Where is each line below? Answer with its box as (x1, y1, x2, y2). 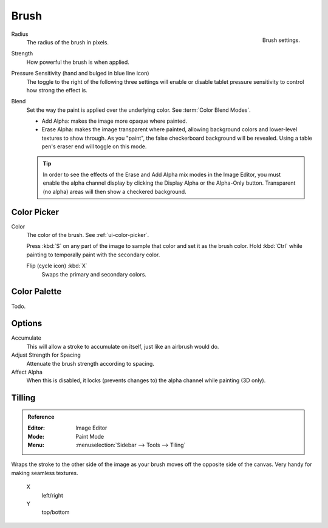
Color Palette (11, 286, 62, 297)
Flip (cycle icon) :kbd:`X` (26, 262, 87, 270)
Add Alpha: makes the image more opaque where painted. (41, 117, 188, 125)
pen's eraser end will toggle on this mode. (41, 143, 147, 150)
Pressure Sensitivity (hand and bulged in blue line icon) (11, 70, 149, 77)
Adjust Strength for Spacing (11, 351, 81, 358)
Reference (27, 413, 55, 420)
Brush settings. (262, 36, 300, 44)
